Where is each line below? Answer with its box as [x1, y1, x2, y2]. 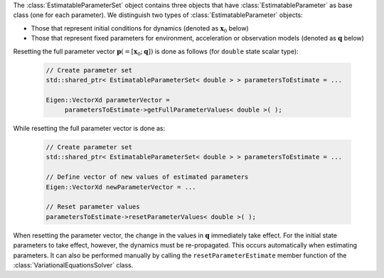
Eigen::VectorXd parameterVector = [46, 96, 170, 104]
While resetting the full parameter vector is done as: [13, 124, 166, 133]
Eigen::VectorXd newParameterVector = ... [46, 183, 196, 191]
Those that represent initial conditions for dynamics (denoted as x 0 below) [31, 23, 249, 34]
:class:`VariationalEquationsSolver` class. [13, 260, 134, 269]
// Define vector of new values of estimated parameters [46, 173, 249, 181]
